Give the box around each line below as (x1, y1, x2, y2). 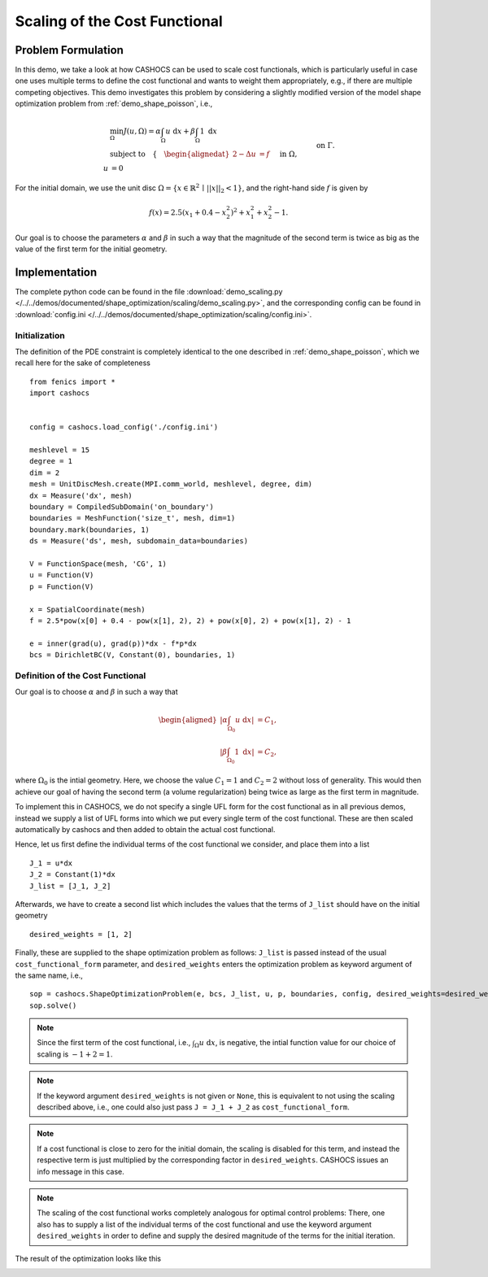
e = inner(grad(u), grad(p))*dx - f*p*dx (29, 638, 197, 648)
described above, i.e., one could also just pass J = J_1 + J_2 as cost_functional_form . (37, 1102, 350, 1112)
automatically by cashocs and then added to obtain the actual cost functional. (15, 825, 276, 834)
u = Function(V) (29, 570, 94, 580)
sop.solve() (29, 1000, 77, 1010)
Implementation (15, 265, 98, 279)
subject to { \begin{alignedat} (110, 150, 230, 159)
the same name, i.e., (15, 970, 83, 980)
